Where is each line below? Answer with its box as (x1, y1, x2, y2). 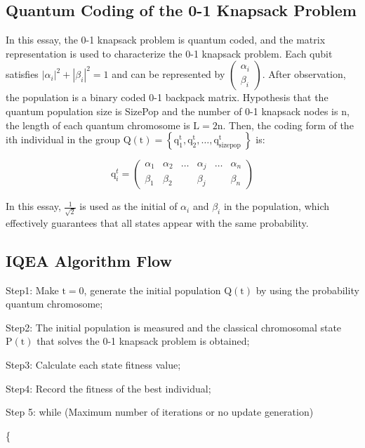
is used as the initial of (79, 199, 178, 213)
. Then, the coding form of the (223, 117, 354, 132)
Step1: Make (6, 282, 59, 297)
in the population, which (223, 199, 330, 213)
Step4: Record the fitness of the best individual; (6, 381, 211, 395)
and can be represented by (112, 67, 225, 81)
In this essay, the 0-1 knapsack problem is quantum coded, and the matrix (6, 32, 326, 47)
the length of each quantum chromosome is (6, 117, 190, 132)
